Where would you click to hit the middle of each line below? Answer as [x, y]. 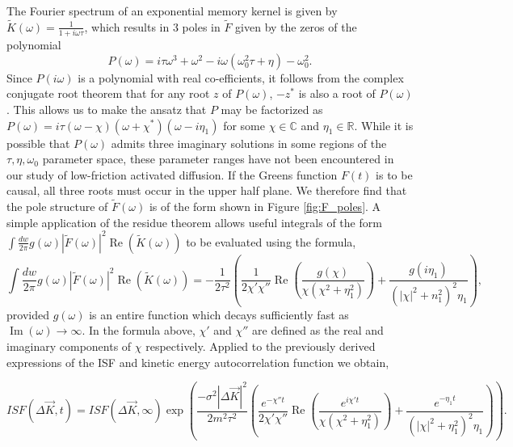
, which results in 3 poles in [152, 26]
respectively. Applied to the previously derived [261, 346]
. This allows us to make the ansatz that [107, 109]
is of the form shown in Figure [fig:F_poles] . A [265, 207]
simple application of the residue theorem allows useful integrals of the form [194, 222]
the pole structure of [57, 207]
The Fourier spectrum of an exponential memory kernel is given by [172, 11]
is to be [394, 174]
